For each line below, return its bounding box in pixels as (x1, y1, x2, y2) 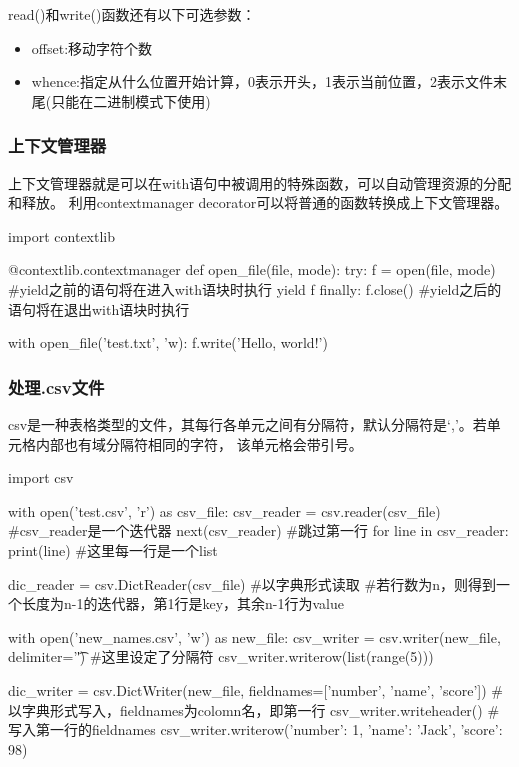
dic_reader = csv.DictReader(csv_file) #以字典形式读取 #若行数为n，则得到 (8, 573, 496, 594)
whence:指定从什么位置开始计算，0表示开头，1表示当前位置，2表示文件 (31, 71, 494, 92)
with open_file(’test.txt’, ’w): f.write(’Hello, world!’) (8, 332, 328, 353)
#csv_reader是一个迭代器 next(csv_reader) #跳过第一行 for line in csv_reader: (8, 520, 509, 541)
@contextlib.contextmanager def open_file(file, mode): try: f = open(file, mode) (8, 259, 496, 280)
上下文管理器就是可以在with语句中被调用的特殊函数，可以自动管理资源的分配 (8, 172, 512, 193)
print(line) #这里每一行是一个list (8, 539, 218, 560)
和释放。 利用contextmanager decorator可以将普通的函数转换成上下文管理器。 (8, 192, 509, 213)
